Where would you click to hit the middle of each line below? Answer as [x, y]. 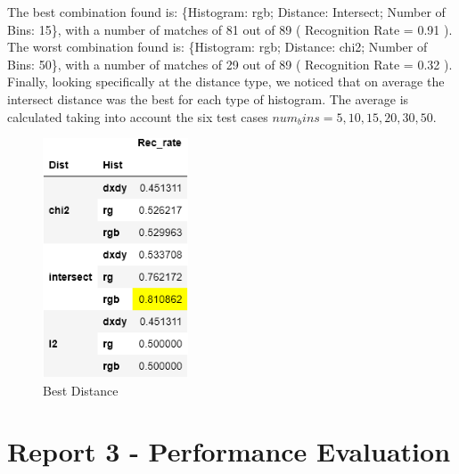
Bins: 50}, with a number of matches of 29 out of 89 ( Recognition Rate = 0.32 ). [230, 64]
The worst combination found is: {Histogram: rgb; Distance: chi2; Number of [217, 47]
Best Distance [81, 390]
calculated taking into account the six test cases [138, 116]
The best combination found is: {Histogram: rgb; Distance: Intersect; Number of [226, 12]
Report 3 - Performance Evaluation [229, 451]
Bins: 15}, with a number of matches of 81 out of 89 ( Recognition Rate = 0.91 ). [230, 29]
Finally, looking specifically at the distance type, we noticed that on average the [226, 82]
